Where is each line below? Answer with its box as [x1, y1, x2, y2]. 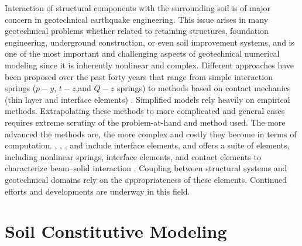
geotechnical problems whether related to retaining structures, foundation [5, 25, 269, 37]
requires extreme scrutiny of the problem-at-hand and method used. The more [5, 116, 286, 128]
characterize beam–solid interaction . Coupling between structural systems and [5, 162, 287, 174]
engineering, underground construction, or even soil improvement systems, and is [5, 36, 294, 48]
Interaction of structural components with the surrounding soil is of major [5, 2, 271, 13]
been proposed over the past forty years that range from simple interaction [5, 70, 273, 82]
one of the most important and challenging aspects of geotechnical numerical [5, 47, 280, 60]
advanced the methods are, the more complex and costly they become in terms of [5, 127, 297, 140]
